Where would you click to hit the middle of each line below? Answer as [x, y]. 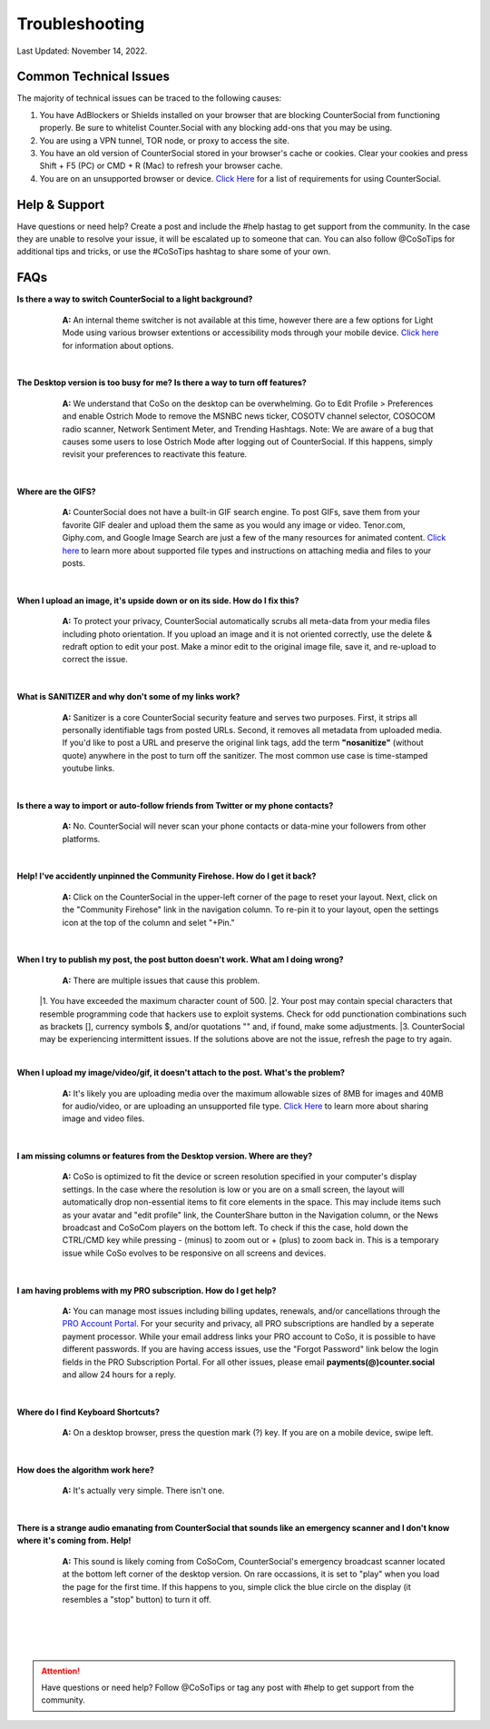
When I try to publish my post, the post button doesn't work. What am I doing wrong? [180, 959]
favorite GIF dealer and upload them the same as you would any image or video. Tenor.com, [234, 525]
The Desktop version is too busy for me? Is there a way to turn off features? [162, 383]
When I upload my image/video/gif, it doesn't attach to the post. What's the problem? [181, 1073]
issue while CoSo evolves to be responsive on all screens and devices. [194, 1253]
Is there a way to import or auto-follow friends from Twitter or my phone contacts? [175, 805]
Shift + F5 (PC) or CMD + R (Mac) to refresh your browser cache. [161, 166]
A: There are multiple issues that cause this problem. [161, 980]
